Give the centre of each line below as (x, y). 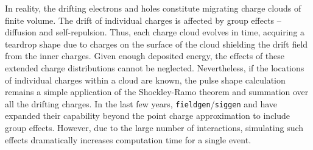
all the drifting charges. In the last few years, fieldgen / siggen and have (141, 103)
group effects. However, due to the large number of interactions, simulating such (154, 127)
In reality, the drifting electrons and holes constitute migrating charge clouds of (153, 8)
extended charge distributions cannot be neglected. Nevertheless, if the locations (155, 67)
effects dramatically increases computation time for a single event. (128, 139)
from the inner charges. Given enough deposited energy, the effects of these (145, 56)
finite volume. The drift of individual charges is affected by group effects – (143, 20)
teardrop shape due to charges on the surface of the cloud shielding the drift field (156, 44)
